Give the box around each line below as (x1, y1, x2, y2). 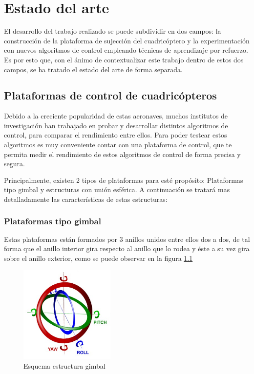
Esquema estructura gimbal (23, 361, 106, 371)
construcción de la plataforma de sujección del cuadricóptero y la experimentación (4, 35, 250, 45)
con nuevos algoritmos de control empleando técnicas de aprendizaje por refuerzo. (4, 45, 248, 55)
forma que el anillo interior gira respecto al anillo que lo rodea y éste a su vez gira (4, 243, 250, 254)
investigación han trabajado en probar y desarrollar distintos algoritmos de (4, 120, 228, 130)
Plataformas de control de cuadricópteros (4, 88, 217, 103)
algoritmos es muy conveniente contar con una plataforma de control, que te (4, 139, 232, 150)
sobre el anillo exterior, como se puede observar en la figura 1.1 (4, 253, 193, 263)
